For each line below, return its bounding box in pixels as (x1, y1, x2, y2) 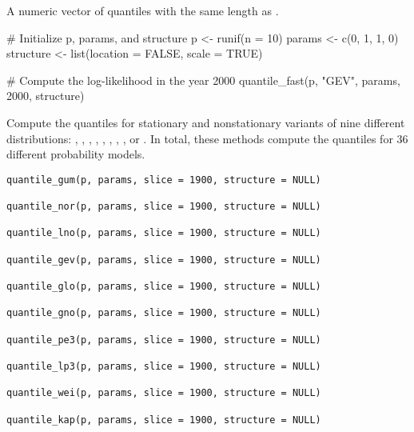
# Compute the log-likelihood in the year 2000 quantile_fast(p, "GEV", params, (6, 71, 400, 88)
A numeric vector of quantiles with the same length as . (6, 2, 279, 18)
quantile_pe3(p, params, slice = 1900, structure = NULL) (6, 334, 321, 346)
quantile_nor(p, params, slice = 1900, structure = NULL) (6, 201, 321, 213)
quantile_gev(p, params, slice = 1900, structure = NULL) (6, 254, 321, 266)
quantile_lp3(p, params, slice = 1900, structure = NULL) (6, 360, 321, 372)
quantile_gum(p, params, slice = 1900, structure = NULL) (6, 174, 321, 186)
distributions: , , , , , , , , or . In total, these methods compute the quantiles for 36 (6, 130, 408, 146)
